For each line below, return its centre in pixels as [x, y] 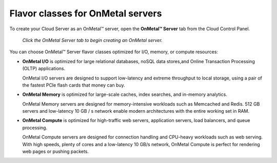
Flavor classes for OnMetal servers [86, 13]
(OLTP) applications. [44, 69]
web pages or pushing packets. [56, 152]
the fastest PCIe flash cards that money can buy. [74, 85]
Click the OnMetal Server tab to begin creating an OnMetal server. [92, 40]
